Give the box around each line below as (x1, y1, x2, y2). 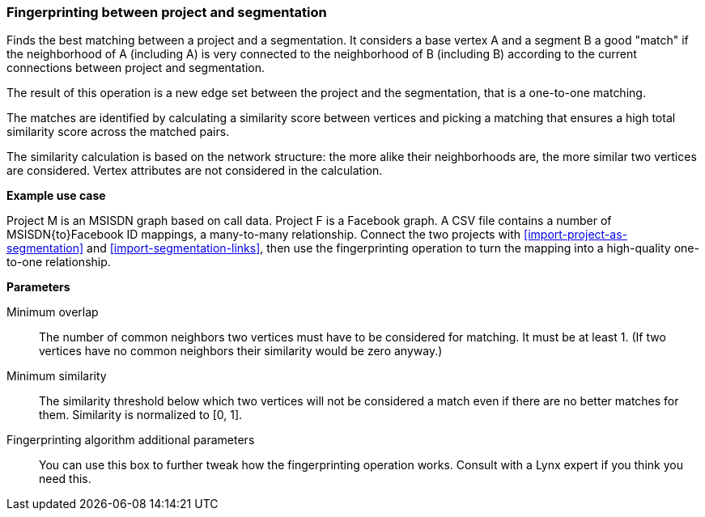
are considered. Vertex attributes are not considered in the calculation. (6, 163, 383, 178)
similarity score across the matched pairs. (6, 125, 230, 139)
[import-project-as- (524, 227, 628, 242)
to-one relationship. (6, 255, 111, 269)
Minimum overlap (6, 305, 99, 320)
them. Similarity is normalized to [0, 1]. (39, 408, 243, 422)
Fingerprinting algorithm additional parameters (6, 433, 255, 447)
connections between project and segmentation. (6, 61, 265, 75)
